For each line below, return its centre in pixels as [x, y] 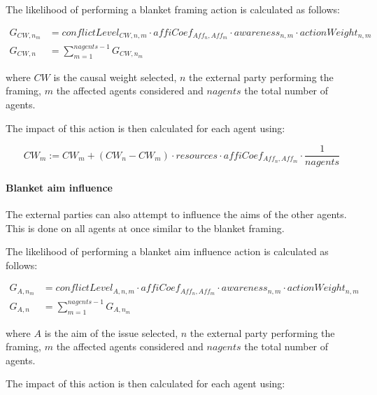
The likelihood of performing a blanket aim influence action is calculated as [167, 251]
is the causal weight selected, [115, 77]
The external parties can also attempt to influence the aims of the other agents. [176, 214]
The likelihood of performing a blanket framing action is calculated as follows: [173, 9]
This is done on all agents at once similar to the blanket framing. [145, 228]
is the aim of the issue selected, [111, 332]
